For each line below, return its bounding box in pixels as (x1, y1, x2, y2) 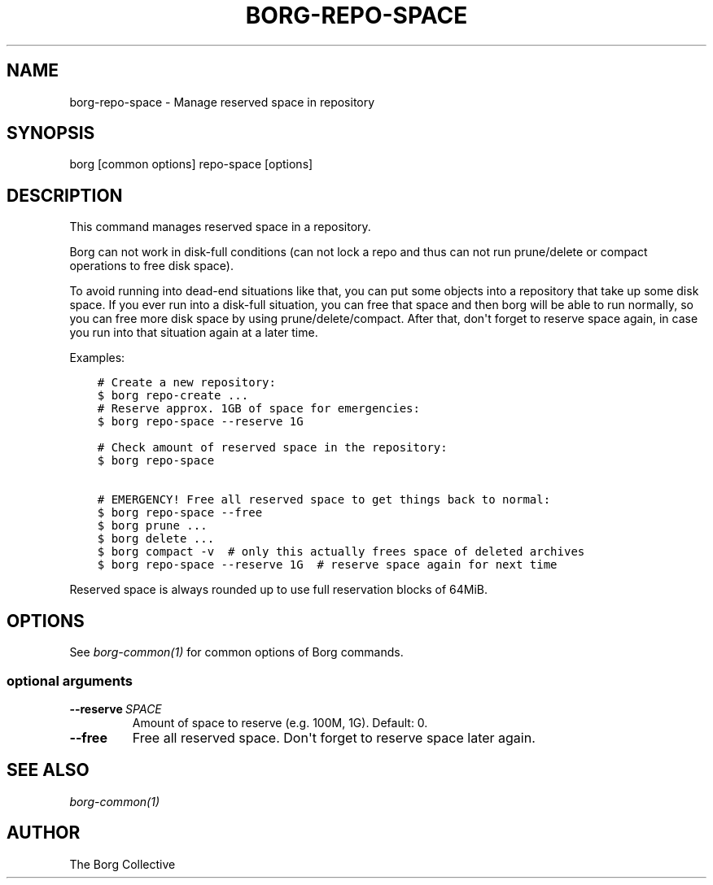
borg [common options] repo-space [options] (69, 157, 313, 172)
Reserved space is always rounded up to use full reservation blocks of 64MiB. (69, 582, 488, 597)
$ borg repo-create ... (97, 389, 249, 403)
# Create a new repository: (97, 376, 276, 390)
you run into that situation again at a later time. (69, 325, 318, 340)
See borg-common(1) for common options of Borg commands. (69, 645, 404, 660)
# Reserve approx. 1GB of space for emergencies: (97, 402, 420, 416)
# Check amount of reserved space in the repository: (97, 441, 448, 455)
